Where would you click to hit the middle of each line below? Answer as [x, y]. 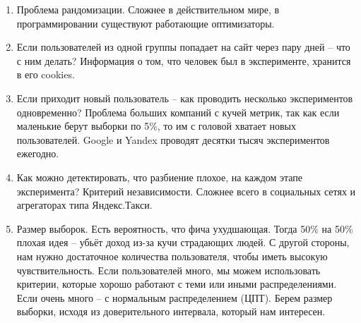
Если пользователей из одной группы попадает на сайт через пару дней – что [183, 47]
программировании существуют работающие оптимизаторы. [146, 23]
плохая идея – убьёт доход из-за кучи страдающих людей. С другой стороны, [183, 242]
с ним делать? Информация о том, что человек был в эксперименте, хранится [184, 60]
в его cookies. [46, 74]
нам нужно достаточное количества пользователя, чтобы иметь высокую [172, 256]
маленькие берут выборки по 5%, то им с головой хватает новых [156, 126]
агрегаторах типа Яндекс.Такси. [84, 205]
